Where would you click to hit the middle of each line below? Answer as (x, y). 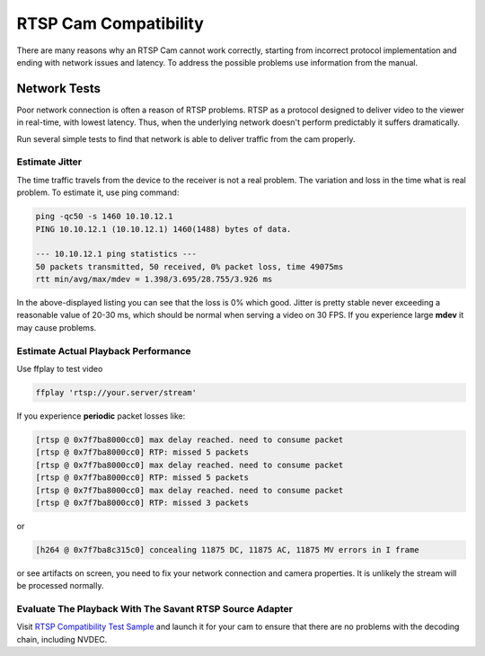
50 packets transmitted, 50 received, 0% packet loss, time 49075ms (190, 266)
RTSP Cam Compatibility (110, 23)
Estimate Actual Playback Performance (104, 350)
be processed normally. (60, 586)
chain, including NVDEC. (62, 639)
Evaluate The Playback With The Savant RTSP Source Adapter (155, 609)
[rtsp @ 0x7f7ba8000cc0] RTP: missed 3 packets (142, 502)
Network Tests (59, 89)
